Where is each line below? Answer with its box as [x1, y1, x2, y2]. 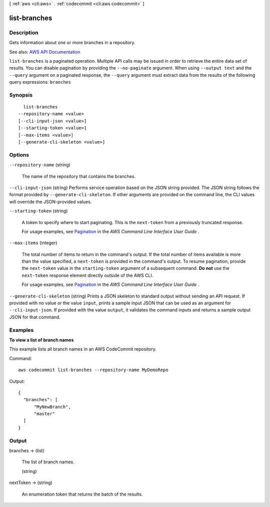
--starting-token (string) [9, 208, 68, 214]
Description [9, 29, 38, 36]
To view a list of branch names [9, 336, 74, 343]
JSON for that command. [9, 314, 61, 320]
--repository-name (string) [9, 162, 71, 168]
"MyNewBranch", [33, 404, 71, 410]
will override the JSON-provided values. [9, 199, 92, 205]
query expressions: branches [9, 79, 71, 85]
